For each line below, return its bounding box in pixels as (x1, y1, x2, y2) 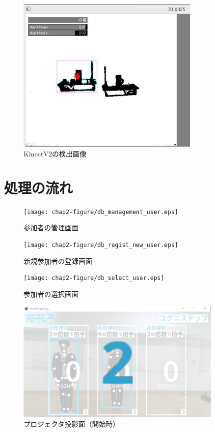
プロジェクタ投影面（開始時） (24, 418, 120, 429)
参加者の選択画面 (24, 288, 79, 299)
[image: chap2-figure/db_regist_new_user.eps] (24, 242, 178, 248)
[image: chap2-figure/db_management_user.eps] (24, 208, 178, 216)
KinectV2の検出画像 (24, 149, 86, 159)
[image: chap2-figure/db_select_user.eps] (24, 275, 164, 282)
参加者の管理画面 (24, 222, 79, 233)
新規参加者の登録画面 (24, 255, 92, 266)
